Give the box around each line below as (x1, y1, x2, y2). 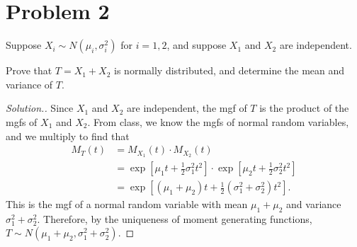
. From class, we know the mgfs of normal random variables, (87, 114, 349, 129)
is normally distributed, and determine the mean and (114, 63, 345, 78)
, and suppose (166, 38, 227, 52)
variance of (6, 76, 53, 91)
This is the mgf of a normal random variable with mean (6, 197, 248, 212)
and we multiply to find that (6, 128, 130, 143)
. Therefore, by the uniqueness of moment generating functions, (37, 211, 312, 226)
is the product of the (259, 100, 349, 115)
